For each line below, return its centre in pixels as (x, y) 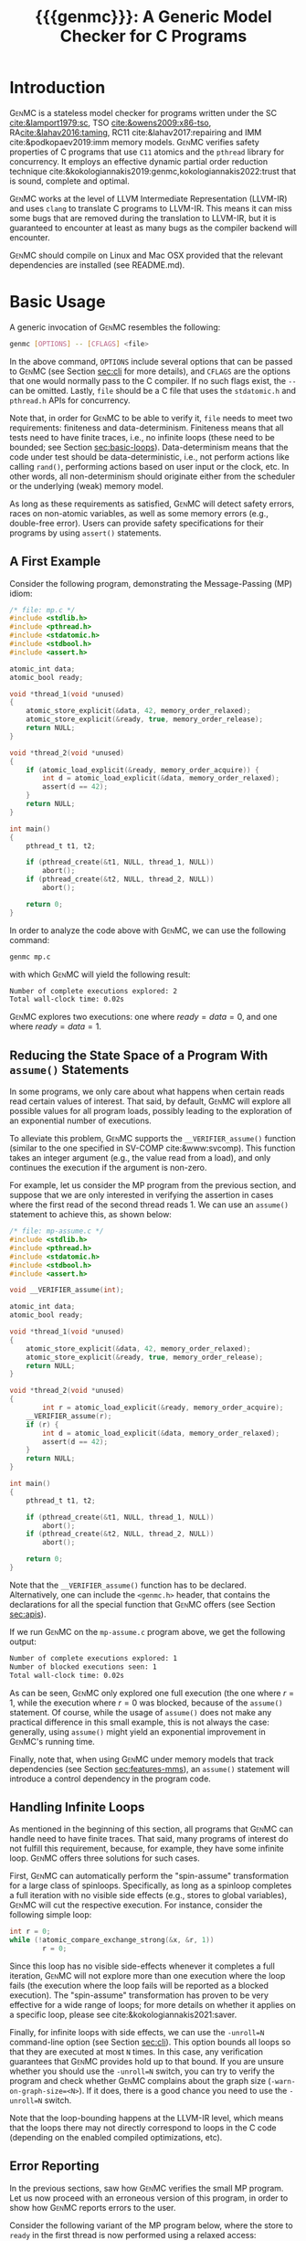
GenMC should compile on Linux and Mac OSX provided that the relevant (146, 255)
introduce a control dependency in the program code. (111, 1779)
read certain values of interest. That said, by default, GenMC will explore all (150, 1101)
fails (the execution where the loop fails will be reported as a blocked (139, 1985)
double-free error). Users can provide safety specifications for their (137, 523)
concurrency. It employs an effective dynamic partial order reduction (139, 161)
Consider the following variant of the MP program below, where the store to (152, 2225)
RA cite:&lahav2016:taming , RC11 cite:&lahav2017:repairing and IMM (136, 132)
